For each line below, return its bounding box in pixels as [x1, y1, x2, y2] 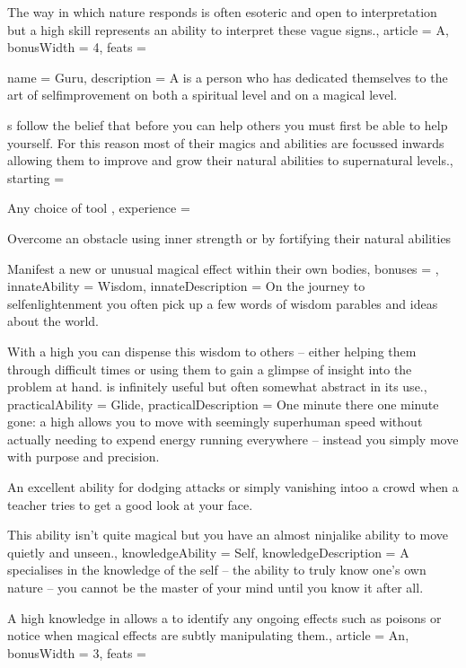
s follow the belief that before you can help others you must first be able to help [7, 115, 448, 134]
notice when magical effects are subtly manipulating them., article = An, [7, 626, 409, 645]
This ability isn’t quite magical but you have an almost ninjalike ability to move [7, 525, 449, 544]
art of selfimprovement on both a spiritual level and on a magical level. [7, 85, 398, 104]
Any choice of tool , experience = [7, 198, 190, 217]
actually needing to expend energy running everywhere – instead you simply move [7, 429, 459, 448]
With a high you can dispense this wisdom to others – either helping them [7, 341, 417, 360]
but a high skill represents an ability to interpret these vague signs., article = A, [7, 20, 449, 39]
